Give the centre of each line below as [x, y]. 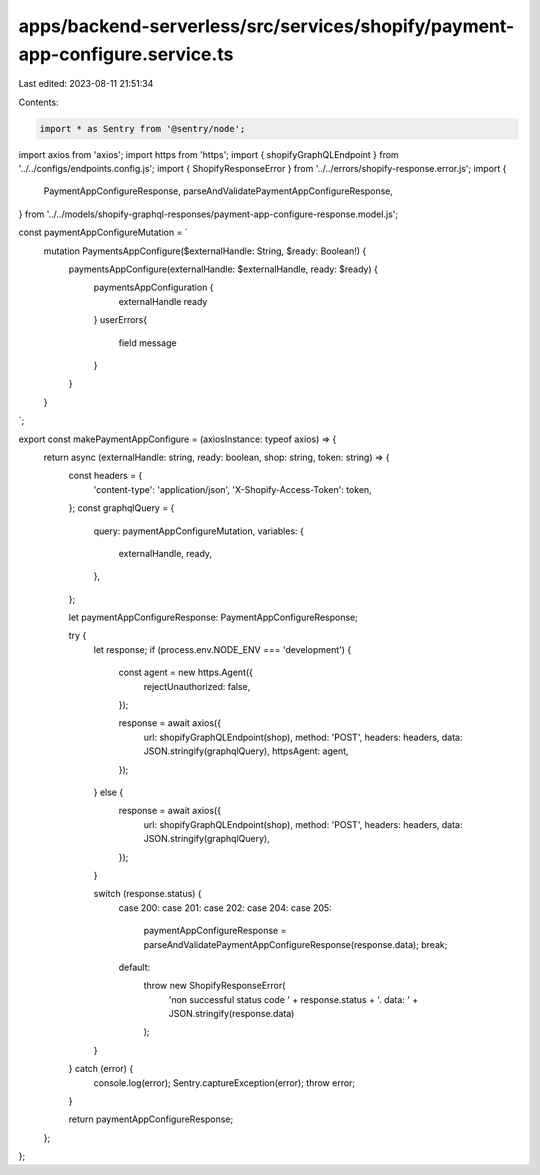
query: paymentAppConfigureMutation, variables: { [198, 531]
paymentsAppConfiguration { [153, 287]
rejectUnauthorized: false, [197, 686]
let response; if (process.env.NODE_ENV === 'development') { [222, 649]
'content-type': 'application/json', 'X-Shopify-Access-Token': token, [232, 489]
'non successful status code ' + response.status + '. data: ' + [293, 999]
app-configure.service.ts [126, 54]
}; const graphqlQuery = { [121, 508]
